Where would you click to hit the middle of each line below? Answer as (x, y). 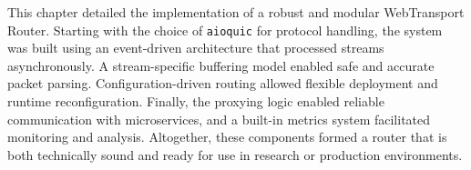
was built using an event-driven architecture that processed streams (196, 48)
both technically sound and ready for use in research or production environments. (235, 154)
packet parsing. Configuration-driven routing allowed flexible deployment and (223, 83)
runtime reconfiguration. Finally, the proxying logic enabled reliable (196, 101)
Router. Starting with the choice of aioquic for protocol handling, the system (225, 30)
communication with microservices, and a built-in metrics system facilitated (219, 119)
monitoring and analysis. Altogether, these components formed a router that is (227, 137)
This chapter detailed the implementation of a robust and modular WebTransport (236, 12)
